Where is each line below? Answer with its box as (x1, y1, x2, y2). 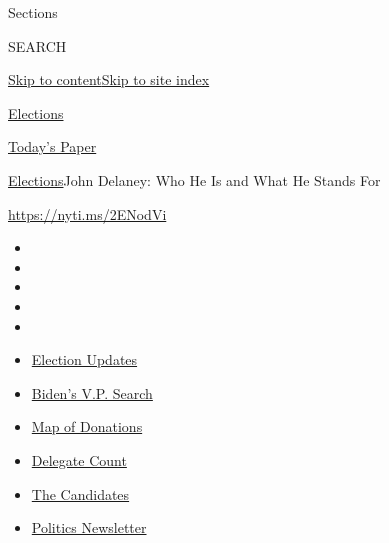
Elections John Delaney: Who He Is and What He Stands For (8, 169, 381, 190)
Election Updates (31, 349, 138, 370)
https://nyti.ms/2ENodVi (8, 203, 167, 224)
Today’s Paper (8, 136, 97, 157)
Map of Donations (31, 416, 143, 437)
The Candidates (31, 483, 130, 504)
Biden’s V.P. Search (31, 382, 153, 403)
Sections (8, 2, 58, 22)
